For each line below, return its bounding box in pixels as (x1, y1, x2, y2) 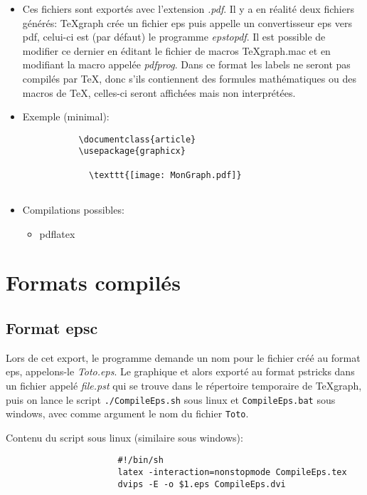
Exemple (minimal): (22, 109, 110, 124)
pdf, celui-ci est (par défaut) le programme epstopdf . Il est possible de (22, 29, 326, 44)
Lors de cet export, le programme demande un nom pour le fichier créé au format (6, 350, 361, 365)
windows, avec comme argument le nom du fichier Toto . (6, 406, 249, 421)
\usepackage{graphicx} (78, 146, 186, 157)
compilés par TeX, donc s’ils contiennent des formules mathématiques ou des (22, 71, 356, 85)
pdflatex (39, 226, 75, 241)
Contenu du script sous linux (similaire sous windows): (6, 429, 243, 444)
